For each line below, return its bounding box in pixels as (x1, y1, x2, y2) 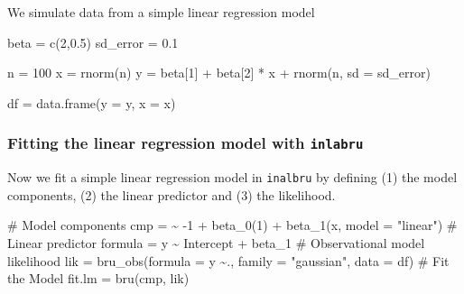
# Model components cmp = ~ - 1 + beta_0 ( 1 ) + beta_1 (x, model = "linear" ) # (7, 216, 458, 234)
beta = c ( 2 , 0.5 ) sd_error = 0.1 (7, 32, 179, 51)
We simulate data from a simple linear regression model (7, 3, 315, 21)
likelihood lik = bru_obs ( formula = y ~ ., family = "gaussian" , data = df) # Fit (7, 251, 450, 270)
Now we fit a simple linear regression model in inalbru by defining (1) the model (7, 168, 458, 187)
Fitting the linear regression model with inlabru (7, 132, 364, 154)
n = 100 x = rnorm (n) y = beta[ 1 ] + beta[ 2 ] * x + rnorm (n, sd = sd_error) (7, 63, 431, 82)
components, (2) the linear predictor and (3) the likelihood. (7, 185, 336, 204)
